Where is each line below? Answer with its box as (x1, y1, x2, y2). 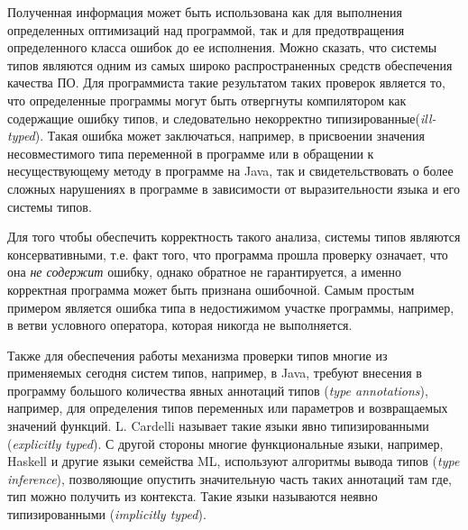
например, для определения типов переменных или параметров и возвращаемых (7, 398, 448, 417)
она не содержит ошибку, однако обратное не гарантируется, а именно (7, 262, 401, 281)
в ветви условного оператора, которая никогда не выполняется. (7, 315, 353, 334)
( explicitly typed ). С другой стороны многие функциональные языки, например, (7, 434, 444, 452)
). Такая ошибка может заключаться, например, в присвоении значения (34, 126, 426, 145)
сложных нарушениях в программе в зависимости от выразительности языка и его (7, 178, 461, 197)
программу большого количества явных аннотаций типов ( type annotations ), (7, 380, 428, 399)
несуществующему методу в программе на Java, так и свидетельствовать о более (7, 161, 454, 180)
